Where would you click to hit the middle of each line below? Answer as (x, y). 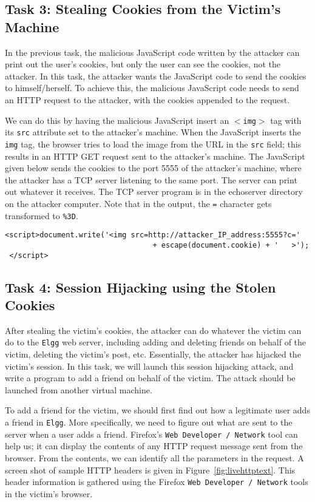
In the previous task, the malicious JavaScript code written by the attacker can (152, 52)
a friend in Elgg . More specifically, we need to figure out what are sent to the (149, 422)
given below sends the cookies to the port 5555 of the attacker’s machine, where (153, 168)
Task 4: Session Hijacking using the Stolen (141, 287)
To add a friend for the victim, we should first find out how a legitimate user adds (157, 410)
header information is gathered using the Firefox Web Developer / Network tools (157, 482)
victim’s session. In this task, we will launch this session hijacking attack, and (149, 366)
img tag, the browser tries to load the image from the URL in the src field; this (153, 144)
